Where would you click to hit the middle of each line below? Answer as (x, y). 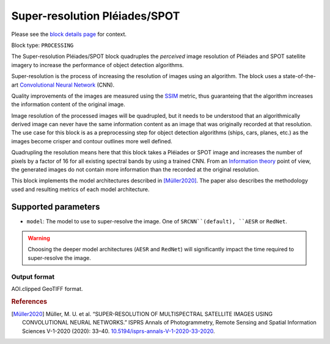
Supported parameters (56, 206)
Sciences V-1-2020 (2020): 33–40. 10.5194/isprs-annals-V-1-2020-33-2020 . (119, 331)
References (29, 301)
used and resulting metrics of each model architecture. (80, 189)
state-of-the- (299, 76)
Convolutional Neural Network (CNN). (67, 85)
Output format (33, 276)
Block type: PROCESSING (42, 45)
